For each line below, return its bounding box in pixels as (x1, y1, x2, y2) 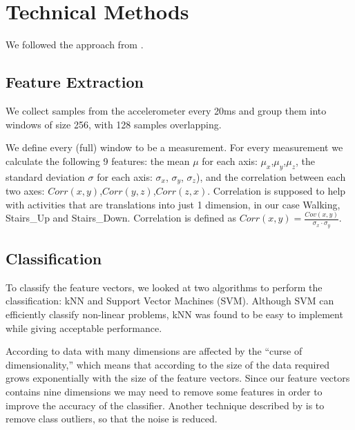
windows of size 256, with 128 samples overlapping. (6, 117, 222, 131)
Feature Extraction (6, 71, 144, 92)
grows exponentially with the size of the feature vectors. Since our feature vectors (6, 371, 350, 385)
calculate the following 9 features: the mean (6, 153, 190, 168)
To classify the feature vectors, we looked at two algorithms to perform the (6, 280, 323, 294)
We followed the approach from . (6, 37, 144, 52)
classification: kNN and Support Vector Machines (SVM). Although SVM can (6, 293, 334, 308)
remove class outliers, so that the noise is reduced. (6, 411, 218, 426)
